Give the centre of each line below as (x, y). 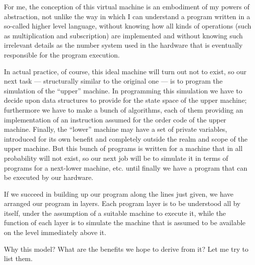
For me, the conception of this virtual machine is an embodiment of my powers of (127, 6)
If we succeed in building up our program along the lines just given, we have (119, 193)
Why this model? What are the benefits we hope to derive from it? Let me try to (126, 249)
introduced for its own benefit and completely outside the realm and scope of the (126, 138)
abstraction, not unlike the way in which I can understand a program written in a (127, 16)
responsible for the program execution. (62, 54)
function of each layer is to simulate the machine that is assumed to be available (125, 222)
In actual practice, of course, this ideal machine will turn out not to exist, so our (125, 71)
